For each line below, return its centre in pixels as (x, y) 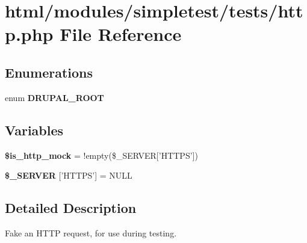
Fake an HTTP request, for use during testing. (91, 232)
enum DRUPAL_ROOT (54, 97)
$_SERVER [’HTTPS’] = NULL (69, 175)
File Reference (121, 34)
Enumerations (49, 72)
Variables (34, 130)
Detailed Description (71, 208)
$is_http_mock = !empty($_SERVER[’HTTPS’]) (101, 155)
